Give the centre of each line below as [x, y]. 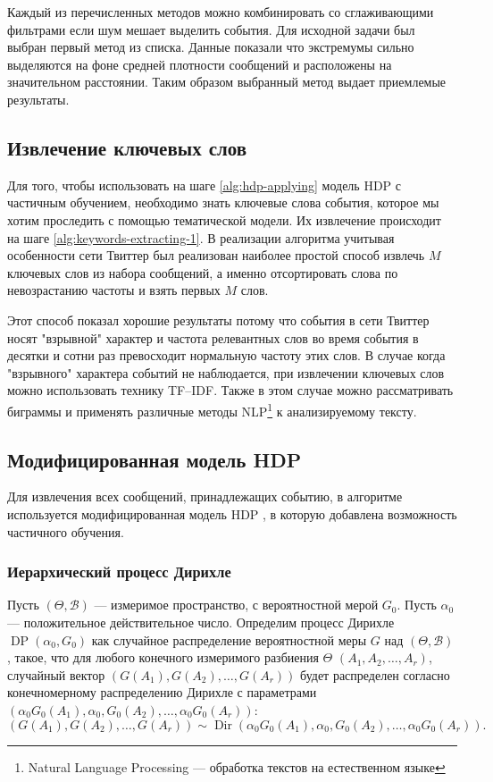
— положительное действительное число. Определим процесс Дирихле [201, 622]
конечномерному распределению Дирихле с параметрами [162, 692]
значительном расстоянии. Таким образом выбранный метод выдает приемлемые [227, 82]
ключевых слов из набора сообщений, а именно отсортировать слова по [203, 272]
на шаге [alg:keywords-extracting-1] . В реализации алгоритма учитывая [201, 237]
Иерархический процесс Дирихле [119, 572]
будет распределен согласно [375, 674]
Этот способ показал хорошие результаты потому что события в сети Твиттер [218, 320]
